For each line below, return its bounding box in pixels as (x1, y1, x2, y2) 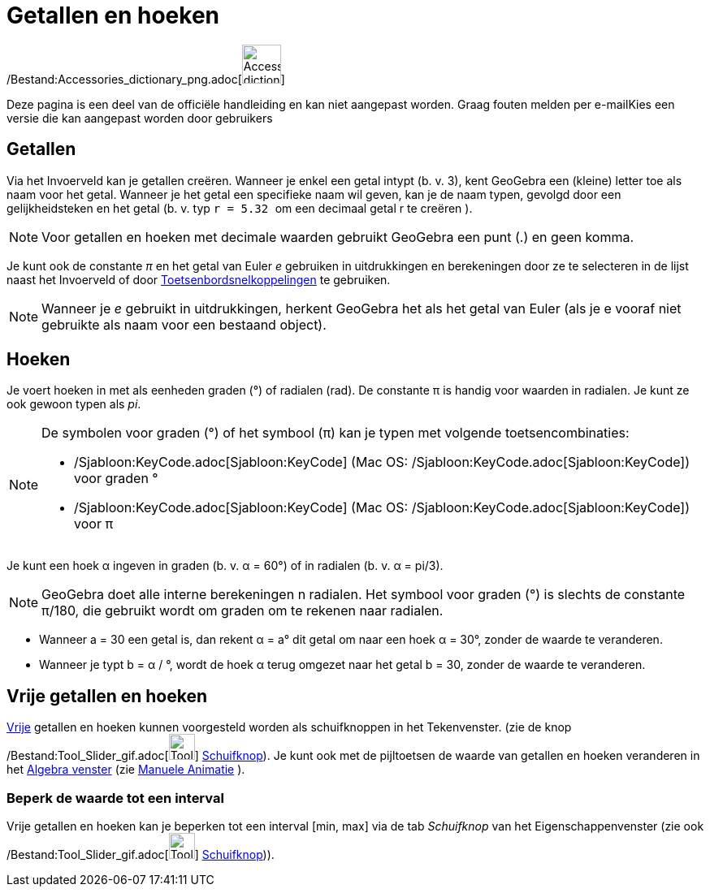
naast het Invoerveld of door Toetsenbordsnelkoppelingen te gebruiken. (6, 272, 391, 287)
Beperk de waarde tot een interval (6, 789, 224, 806)
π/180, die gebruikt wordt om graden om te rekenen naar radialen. (41, 602, 444, 619)
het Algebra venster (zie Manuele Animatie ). (6, 762, 245, 777)
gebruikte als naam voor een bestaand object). (41, 316, 327, 333)
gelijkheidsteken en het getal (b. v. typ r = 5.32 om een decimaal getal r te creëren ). (6, 201, 473, 215)
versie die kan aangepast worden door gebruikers (6, 110, 273, 125)
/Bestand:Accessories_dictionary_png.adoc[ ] (6, 71, 285, 86)
